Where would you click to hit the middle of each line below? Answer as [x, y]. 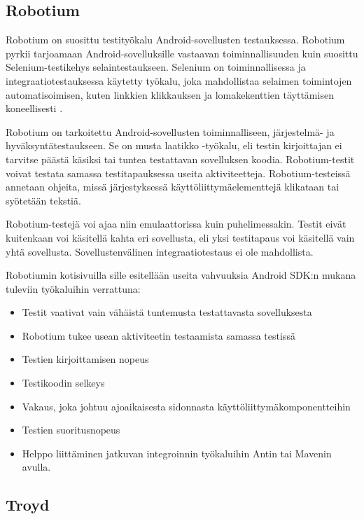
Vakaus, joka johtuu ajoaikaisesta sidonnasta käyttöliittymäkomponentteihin [186, 406]
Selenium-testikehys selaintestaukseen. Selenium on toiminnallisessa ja [156, 67]
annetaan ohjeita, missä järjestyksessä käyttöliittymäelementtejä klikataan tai [173, 187]
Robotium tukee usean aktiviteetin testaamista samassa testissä [159, 335]
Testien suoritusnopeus [71, 430]
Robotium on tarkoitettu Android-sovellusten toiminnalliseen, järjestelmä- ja [170, 131]
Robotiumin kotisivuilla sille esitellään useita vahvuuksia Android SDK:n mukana [181, 275]
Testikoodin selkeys [63, 383]
